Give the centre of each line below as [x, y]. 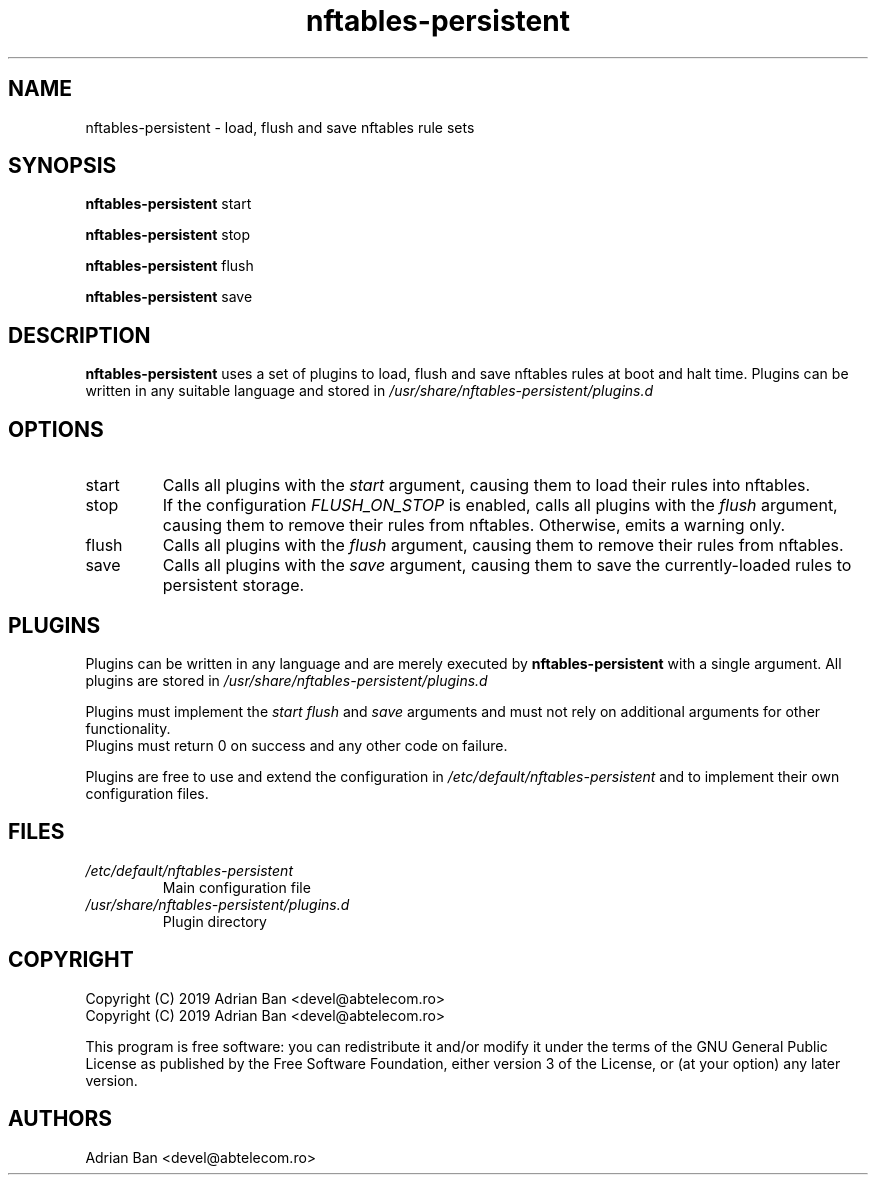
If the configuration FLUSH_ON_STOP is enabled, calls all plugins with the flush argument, [500, 505]
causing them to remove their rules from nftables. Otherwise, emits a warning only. [474, 525]
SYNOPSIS [62, 166]
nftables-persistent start [168, 204]
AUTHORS [60, 1119]
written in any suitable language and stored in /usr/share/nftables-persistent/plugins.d [369, 391]
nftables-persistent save [169, 297]
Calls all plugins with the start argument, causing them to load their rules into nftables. [486, 485]
